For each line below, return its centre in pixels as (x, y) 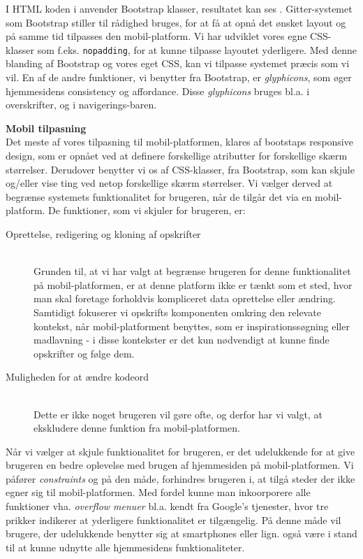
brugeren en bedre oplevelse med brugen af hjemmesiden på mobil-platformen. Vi (180, 465)
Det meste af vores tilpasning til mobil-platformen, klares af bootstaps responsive (179, 142)
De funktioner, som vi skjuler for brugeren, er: (147, 210)
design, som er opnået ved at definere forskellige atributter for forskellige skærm (177, 155)
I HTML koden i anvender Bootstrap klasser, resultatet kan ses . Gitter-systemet (179, 8)
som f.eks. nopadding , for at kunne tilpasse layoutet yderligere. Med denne (197, 49)
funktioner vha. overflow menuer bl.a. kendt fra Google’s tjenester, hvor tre (167, 506)
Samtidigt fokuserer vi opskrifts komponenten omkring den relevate (177, 312)
